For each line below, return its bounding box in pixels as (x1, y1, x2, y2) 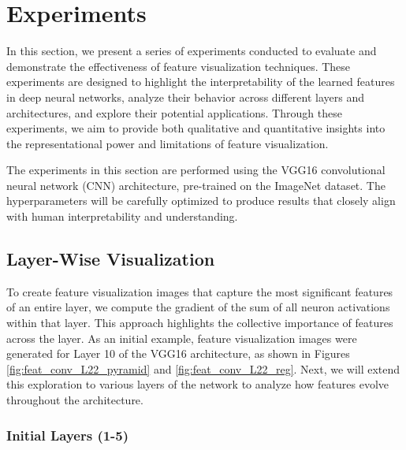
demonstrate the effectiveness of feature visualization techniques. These (6, 58, 351, 74)
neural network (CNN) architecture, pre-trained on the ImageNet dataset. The (6, 177, 386, 193)
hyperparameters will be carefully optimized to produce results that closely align (6, 192, 396, 209)
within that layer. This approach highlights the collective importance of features (6, 314, 393, 331)
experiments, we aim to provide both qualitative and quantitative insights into (6, 120, 386, 136)
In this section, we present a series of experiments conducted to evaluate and (6, 43, 377, 59)
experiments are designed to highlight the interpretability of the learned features (6, 73, 395, 90)
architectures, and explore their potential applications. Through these (6, 104, 342, 121)
